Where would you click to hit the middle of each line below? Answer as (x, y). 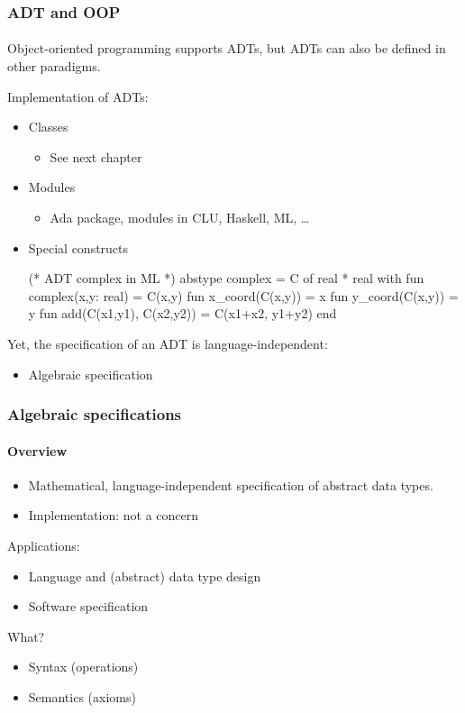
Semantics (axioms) (82, 696)
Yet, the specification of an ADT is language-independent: (168, 343)
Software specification (88, 606)
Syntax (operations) (83, 667)
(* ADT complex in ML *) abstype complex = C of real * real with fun (226, 278)
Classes (48, 127)
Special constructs (78, 247)
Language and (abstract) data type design (145, 576)
